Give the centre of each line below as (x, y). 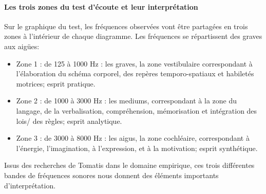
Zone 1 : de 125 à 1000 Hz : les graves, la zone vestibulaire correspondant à (134, 63)
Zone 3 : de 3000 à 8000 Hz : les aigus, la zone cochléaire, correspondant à (133, 138)
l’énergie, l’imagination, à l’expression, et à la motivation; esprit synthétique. (137, 148)
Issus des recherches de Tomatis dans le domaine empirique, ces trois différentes (129, 165)
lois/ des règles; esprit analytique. (69, 121)
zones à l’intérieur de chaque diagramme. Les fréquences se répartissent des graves (133, 36)
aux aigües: (22, 46)
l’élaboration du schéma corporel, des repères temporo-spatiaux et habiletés (135, 73)
